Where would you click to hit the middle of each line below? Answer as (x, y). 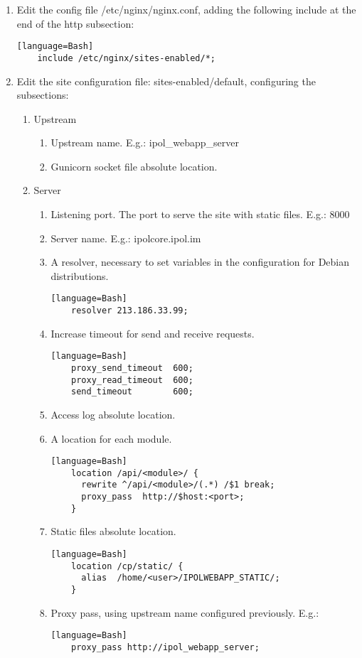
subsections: (43, 95)
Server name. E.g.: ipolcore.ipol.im (126, 238)
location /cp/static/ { (127, 566)
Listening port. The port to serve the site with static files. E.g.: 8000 (200, 214)
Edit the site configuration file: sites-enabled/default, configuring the (166, 81)
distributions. (80, 275)
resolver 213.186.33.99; (130, 311)
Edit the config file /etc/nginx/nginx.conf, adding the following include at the (186, 9)
